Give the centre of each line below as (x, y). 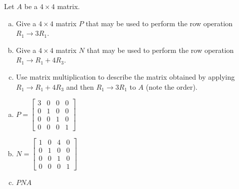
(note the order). (172, 86)
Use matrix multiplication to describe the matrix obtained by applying (125, 76)
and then (80, 86)
